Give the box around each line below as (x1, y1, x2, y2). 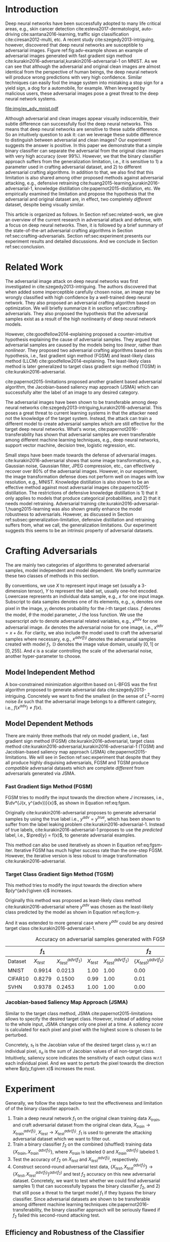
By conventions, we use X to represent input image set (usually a (5, 582, 141, 588)
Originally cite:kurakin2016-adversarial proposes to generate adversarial (5, 810, 156, 816)
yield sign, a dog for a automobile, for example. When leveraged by (5, 85, 145, 91)
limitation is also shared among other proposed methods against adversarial (5, 174, 163, 180)
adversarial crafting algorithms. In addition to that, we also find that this (5, 169, 154, 175)
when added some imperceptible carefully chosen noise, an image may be (5, 289, 161, 295)
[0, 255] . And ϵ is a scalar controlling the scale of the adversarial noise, (5, 648, 153, 654)
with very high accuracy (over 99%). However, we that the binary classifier (5, 153, 161, 159)
